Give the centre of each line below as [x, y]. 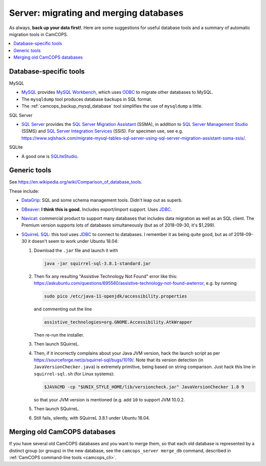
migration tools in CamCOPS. [39, 34]
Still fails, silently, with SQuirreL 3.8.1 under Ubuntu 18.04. [92, 418]
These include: [24, 191]
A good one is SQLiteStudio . [50, 156]
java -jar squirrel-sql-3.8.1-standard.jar [98, 263]
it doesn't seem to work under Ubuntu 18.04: [73, 241]
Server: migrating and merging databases [96, 13]
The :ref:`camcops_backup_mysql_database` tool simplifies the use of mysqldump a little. [112, 106]
